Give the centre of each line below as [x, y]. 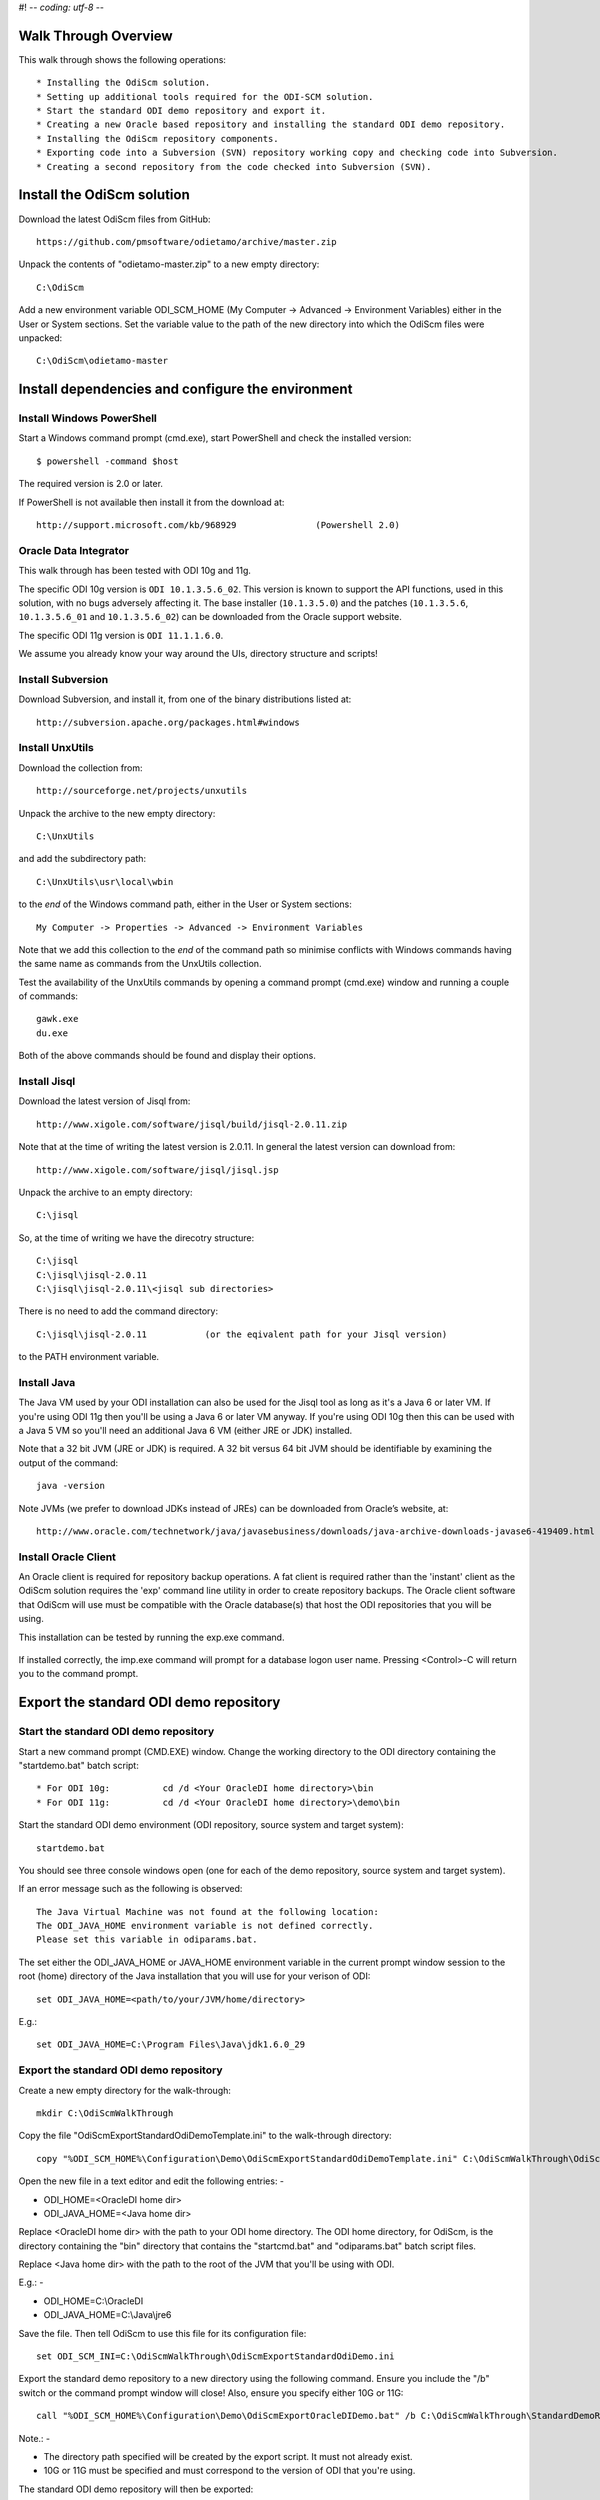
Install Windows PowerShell [87, 418]
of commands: [48, 996]
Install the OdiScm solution [104, 195]
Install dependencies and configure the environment [185, 389]
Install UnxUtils [56, 748]
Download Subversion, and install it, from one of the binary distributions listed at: [185, 699]
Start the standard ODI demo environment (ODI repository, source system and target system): [211, 1825]
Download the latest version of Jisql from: [104, 1101]
